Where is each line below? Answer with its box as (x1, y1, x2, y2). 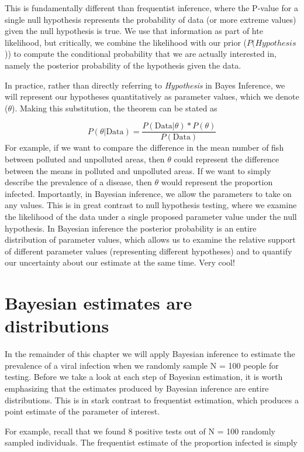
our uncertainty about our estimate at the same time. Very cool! (5, 256, 235, 269)
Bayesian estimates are (5, 291, 192, 315)
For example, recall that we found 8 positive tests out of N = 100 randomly (5, 424, 275, 437)
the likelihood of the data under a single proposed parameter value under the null (5, 210, 297, 222)
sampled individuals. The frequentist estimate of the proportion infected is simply (5, 436, 298, 448)
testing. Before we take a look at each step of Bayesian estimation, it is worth (5, 371, 283, 383)
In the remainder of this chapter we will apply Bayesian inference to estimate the (5, 348, 295, 360)
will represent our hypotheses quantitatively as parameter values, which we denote (5, 90, 299, 103)
